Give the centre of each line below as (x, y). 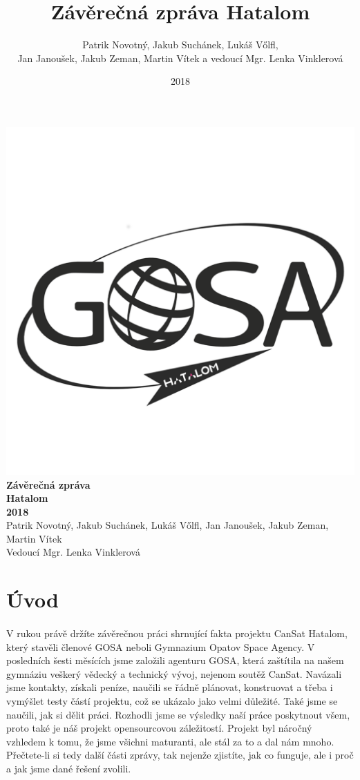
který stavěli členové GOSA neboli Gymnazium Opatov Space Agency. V (161, 646)
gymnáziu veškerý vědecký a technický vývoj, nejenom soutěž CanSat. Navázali (174, 673)
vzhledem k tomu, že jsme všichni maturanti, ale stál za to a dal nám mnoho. (170, 741)
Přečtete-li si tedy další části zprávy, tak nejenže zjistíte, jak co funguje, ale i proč (180, 755)
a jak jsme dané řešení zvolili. (69, 768)
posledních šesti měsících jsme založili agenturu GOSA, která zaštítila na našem (175, 660)
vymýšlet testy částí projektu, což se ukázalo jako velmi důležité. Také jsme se (172, 701)
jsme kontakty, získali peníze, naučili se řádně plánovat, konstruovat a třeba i (170, 687)
